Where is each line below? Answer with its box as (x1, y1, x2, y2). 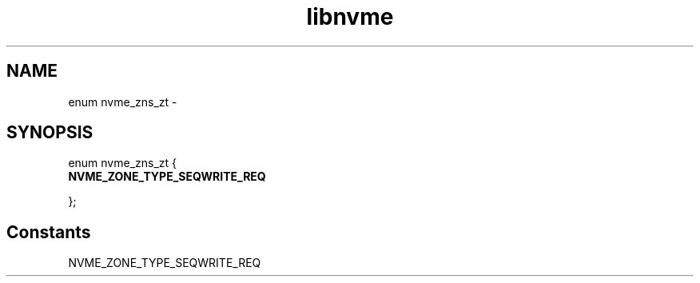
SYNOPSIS (6, 122, 93, 143)
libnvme (306, 3, 394, 30)
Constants (6, 221, 91, 242)
